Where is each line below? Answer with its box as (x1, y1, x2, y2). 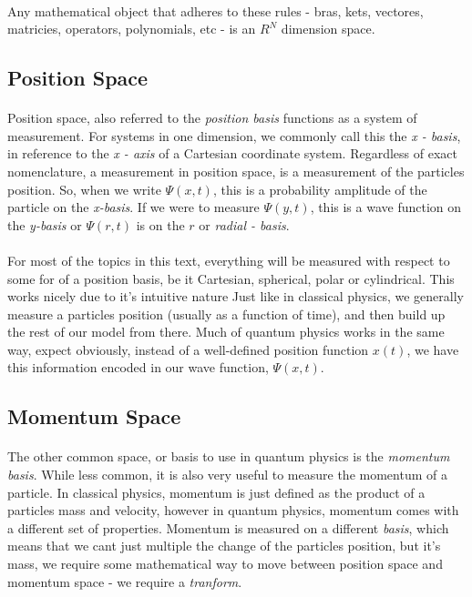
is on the (136, 215, 185, 234)
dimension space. (281, 19, 375, 38)
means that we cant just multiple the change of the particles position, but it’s (7, 536, 441, 555)
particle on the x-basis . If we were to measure (7, 197, 260, 217)
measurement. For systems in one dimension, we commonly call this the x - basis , (7, 126, 461, 145)
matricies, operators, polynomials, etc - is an (7, 19, 256, 38)
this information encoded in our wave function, (7, 358, 269, 377)
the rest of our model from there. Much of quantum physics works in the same (7, 322, 445, 341)
